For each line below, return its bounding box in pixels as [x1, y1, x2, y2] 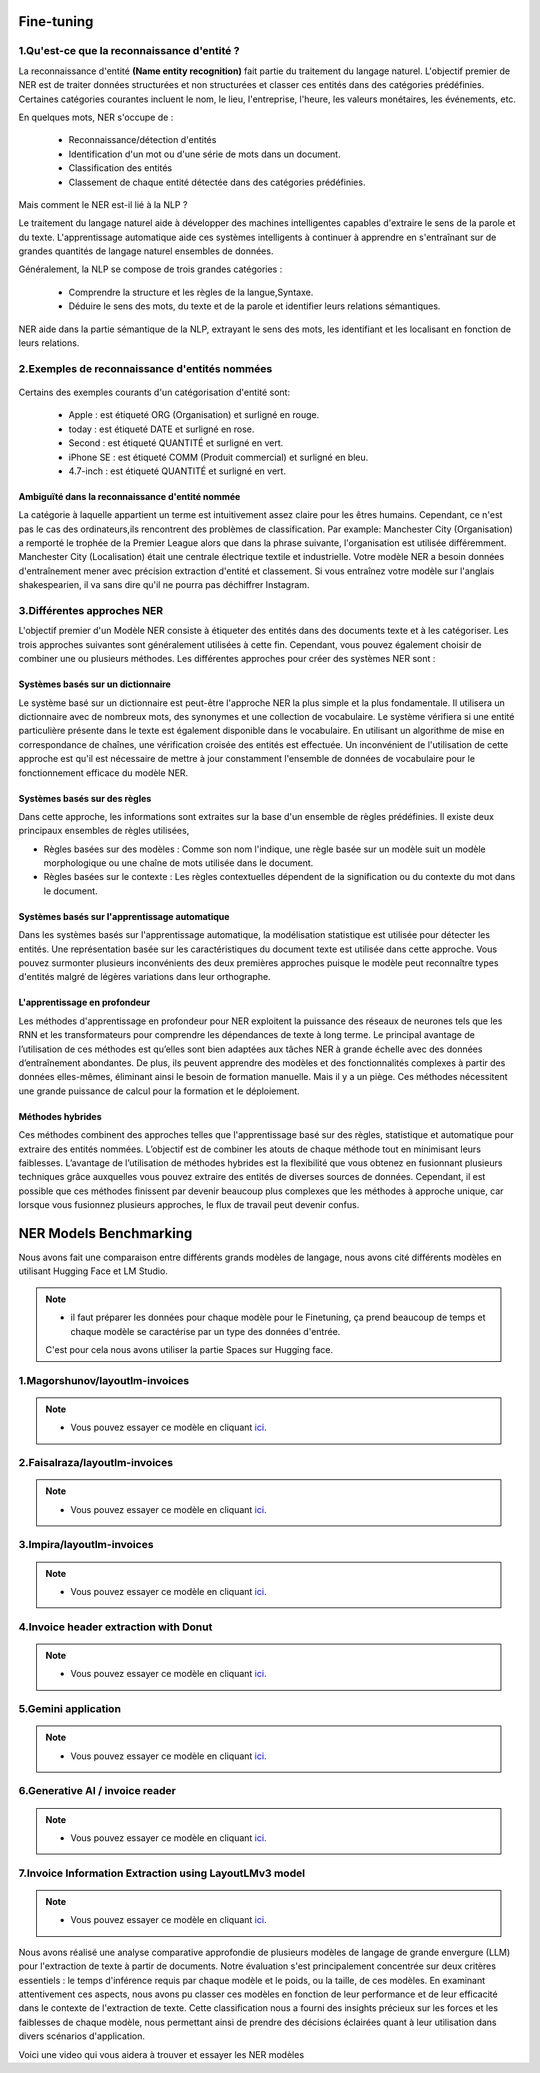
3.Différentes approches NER [18, 604, 164, 618]
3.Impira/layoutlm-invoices [18, 1538, 154, 1552]
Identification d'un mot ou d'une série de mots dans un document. [68, 148, 341, 160]
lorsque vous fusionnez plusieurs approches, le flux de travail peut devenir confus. [18, 1199, 360, 1211]
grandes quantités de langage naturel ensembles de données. [18, 245, 274, 257]
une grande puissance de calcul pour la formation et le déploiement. [18, 1085, 300, 1097]
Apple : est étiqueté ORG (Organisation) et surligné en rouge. [68, 409, 320, 421]
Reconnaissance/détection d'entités [68, 134, 217, 146]
